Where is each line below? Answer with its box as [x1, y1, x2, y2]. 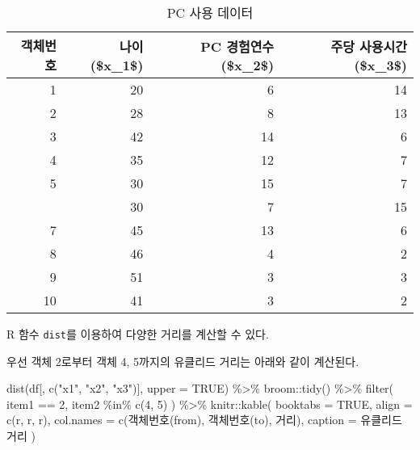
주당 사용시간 [330, 36, 407, 56]
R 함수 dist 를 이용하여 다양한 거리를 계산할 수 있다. [6, 326, 269, 342]
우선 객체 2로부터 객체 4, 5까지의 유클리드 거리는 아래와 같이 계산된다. [6, 352, 359, 369]
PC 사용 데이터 [166, 3, 254, 22]
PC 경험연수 [200, 36, 275, 56]
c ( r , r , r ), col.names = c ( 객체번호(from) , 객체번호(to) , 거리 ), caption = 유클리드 [6, 411, 402, 428]
